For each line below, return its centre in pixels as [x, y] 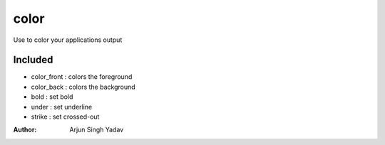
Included [33, 60]
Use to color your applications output [68, 40]
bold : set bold [52, 97]
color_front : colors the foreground [82, 77]
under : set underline [62, 107]
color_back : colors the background [83, 87]
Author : [25, 130]
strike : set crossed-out [65, 117]
